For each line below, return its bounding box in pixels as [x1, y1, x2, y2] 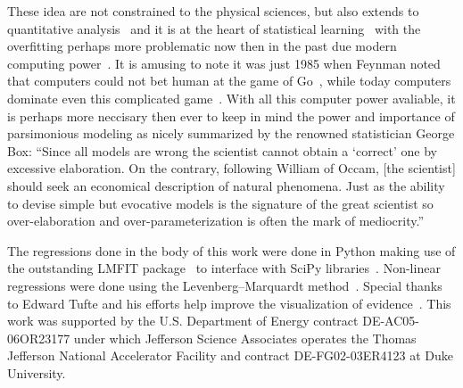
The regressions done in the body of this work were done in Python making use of [7, 241, 456, 260]
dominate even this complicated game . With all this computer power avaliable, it [7, 88, 456, 107]
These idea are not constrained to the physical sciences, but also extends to [7, 2, 419, 20]
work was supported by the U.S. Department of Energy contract [7, 311, 359, 330]
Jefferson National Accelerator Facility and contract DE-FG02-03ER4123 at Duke [7, 346, 454, 365]
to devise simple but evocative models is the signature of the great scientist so [7, 194, 434, 212]
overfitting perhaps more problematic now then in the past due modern [7, 37, 397, 55]
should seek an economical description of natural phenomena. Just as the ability [7, 176, 445, 194]
